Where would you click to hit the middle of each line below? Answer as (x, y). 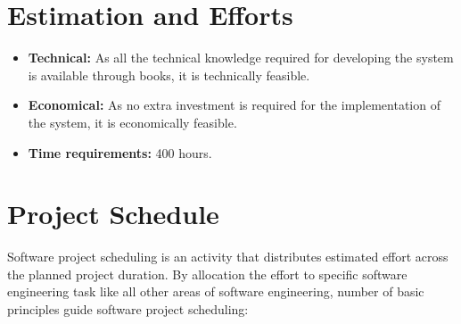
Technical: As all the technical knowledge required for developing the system (241, 58)
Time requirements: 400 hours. (120, 152)
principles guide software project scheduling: (128, 309)
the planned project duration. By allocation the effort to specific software (207, 274)
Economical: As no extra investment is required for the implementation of (234, 105)
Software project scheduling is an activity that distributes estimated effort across (228, 257)
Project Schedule (113, 214)
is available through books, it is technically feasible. (169, 75)
